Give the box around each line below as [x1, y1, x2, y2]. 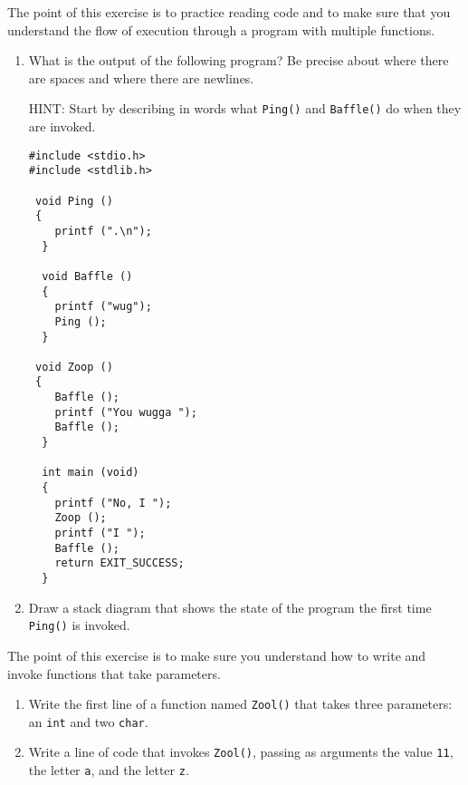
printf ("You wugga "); [54, 405, 197, 419]
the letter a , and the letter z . [28, 761, 189, 780]
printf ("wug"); [54, 300, 152, 314]
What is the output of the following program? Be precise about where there [28, 51, 449, 70]
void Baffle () [42, 269, 133, 283]
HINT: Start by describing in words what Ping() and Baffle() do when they [28, 99, 462, 118]
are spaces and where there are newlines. [28, 68, 254, 87]
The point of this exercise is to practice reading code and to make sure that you [7, 3, 451, 21]
